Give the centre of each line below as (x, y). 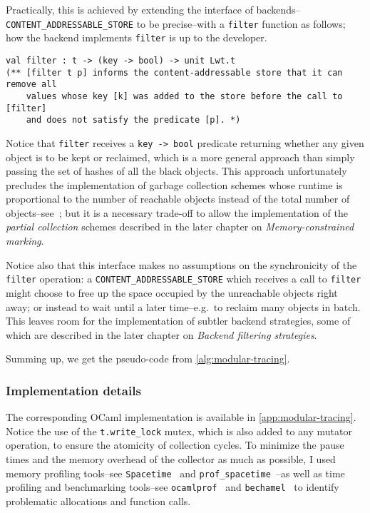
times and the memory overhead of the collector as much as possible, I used (171, 458)
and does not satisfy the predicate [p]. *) (133, 120)
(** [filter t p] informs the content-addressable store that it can (174, 72)
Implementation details (73, 390)
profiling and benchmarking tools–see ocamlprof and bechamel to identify (173, 487)
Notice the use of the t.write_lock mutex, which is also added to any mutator (179, 431)
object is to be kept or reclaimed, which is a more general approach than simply (180, 157)
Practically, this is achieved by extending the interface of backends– (153, 9)
